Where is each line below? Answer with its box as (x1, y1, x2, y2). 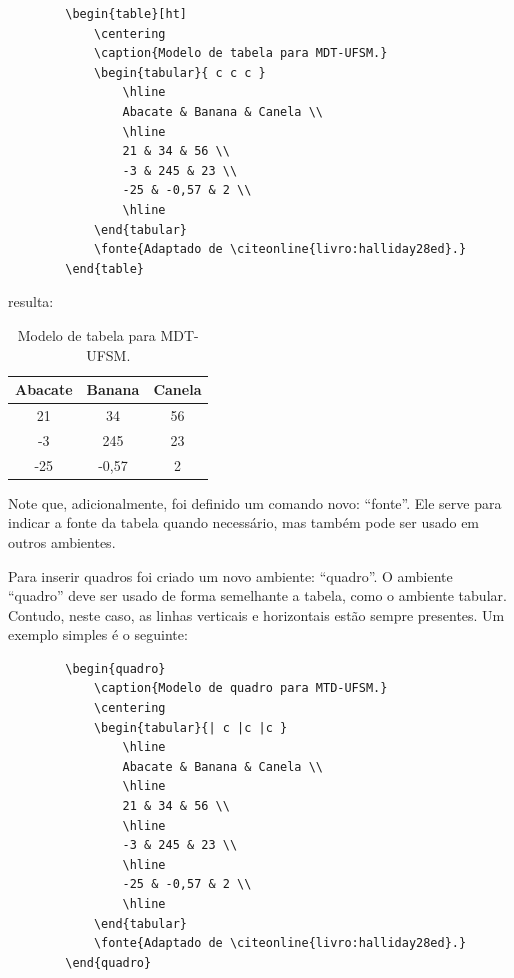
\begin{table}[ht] (65, 7, 187, 21)
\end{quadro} (65, 955, 152, 970)
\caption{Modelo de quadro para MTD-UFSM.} (93, 681, 388, 696)
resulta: (8, 291, 54, 312)
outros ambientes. (8, 531, 116, 552)
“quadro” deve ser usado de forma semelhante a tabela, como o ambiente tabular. (8, 585, 507, 606)
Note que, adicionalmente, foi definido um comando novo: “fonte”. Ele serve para (8, 492, 502, 513)
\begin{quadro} (65, 661, 166, 676)
